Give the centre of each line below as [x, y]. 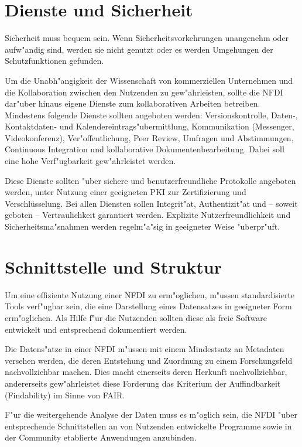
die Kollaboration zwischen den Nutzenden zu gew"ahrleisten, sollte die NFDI [144, 92]
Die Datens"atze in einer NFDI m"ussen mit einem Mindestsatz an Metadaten [145, 349]
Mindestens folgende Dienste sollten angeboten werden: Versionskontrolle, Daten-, [151, 115]
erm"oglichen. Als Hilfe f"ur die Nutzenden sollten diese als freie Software [136, 317]
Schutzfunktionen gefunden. [54, 61]
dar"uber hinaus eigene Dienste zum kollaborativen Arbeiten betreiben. [133, 103]
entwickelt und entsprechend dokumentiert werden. [96, 329]
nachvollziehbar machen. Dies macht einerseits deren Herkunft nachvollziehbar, [146, 372]
